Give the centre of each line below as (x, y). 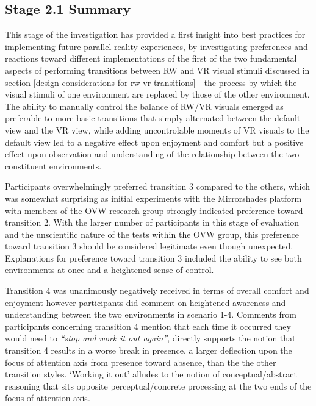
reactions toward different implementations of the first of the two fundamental (151, 58)
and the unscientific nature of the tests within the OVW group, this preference (152, 234)
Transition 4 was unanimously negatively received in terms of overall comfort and (157, 290)
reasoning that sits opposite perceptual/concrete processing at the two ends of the (158, 386)
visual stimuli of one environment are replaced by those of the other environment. (157, 94)
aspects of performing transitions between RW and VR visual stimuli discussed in (157, 70)
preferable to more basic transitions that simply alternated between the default (153, 118)
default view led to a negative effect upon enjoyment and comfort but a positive (154, 142)
